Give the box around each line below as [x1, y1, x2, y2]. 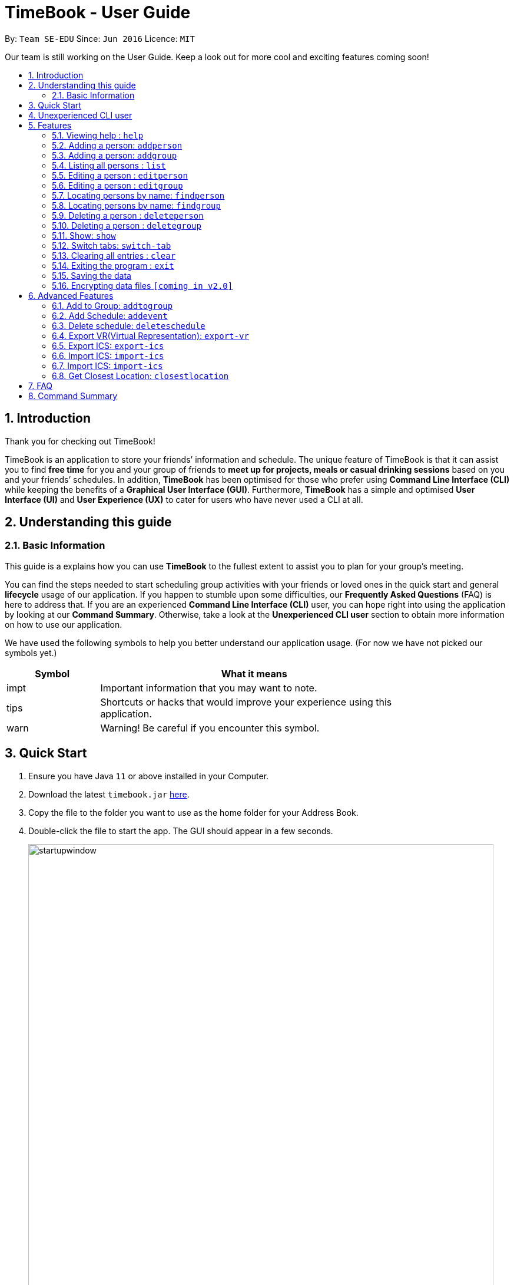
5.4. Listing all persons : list [52, 160, 166, 170]
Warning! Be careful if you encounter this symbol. [100, 721, 320, 734]
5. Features [28, 120, 72, 130]
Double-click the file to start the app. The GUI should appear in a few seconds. [28, 825, 333, 836]
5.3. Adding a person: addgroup [52, 150, 177, 160]
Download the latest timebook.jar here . [28, 789, 190, 799]
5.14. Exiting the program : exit [52, 260, 174, 271]
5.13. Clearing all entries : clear [52, 250, 176, 261]
